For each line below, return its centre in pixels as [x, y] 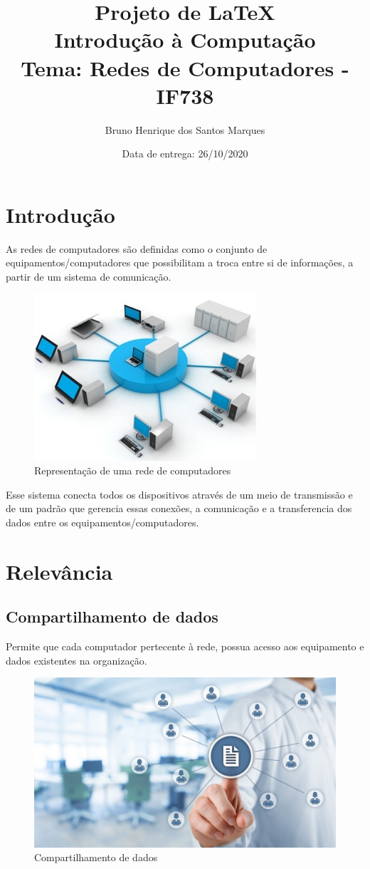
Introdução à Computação [185, 40]
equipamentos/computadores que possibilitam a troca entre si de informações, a [180, 262]
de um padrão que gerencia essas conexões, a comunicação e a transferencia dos [179, 508]
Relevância [59, 571]
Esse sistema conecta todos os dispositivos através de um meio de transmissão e [179, 494]
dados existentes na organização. [76, 660]
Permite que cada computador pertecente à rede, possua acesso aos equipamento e [185, 646]
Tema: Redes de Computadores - [185, 67]
